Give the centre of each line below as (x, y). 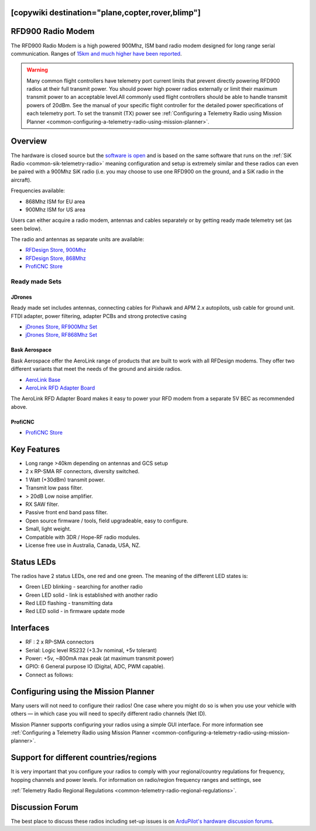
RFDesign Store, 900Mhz (56, 250)
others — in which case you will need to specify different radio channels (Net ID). (109, 714)
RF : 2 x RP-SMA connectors (60, 642)
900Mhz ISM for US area (56, 209)
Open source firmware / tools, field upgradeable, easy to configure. (107, 521)
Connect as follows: (49, 675)
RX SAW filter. (42, 504)
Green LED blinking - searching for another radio (84, 587)
